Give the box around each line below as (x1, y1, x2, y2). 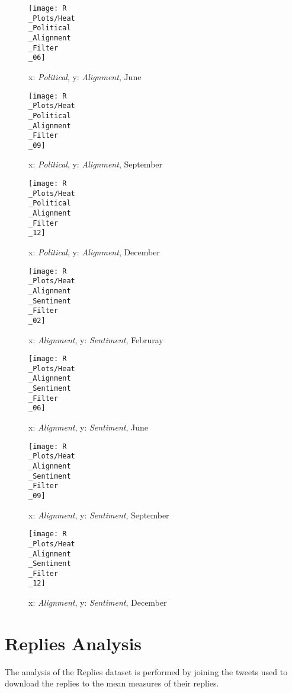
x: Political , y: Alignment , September (28, 158, 163, 170)
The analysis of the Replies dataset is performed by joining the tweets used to (5, 665, 288, 678)
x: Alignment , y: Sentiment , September (28, 508, 169, 521)
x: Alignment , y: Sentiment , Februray (28, 333, 163, 346)
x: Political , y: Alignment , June (28, 70, 142, 83)
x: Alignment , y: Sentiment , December (28, 596, 167, 609)
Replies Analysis (5, 631, 142, 655)
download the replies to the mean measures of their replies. (5, 677, 219, 689)
